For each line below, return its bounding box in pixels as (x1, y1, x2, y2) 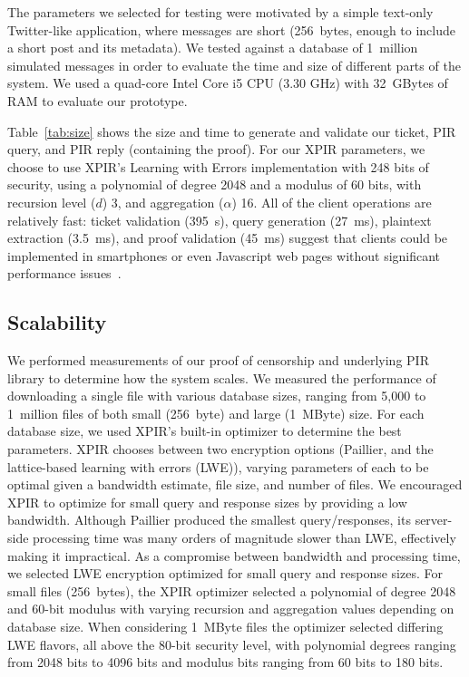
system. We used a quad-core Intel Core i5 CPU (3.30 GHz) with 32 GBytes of (7, 73, 448, 92)
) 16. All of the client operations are (231, 192, 432, 211)
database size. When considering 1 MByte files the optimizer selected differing (7, 617, 444, 636)
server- (415, 510, 453, 529)
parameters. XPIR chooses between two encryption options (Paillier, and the (7, 440, 434, 459)
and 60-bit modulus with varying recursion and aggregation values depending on (7, 599, 454, 618)
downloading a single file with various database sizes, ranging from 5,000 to (7, 386, 426, 405)
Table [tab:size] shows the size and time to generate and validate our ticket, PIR (7, 121, 456, 140)
